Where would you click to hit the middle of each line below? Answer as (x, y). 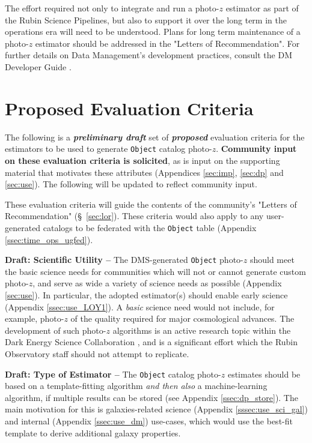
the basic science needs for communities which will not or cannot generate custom (155, 271)
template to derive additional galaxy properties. (93, 432)
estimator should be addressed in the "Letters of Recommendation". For (167, 43)
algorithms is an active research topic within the (202, 330)
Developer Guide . (38, 66)
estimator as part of (262, 8)
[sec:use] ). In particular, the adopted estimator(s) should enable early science (146, 295)
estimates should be (264, 374)
